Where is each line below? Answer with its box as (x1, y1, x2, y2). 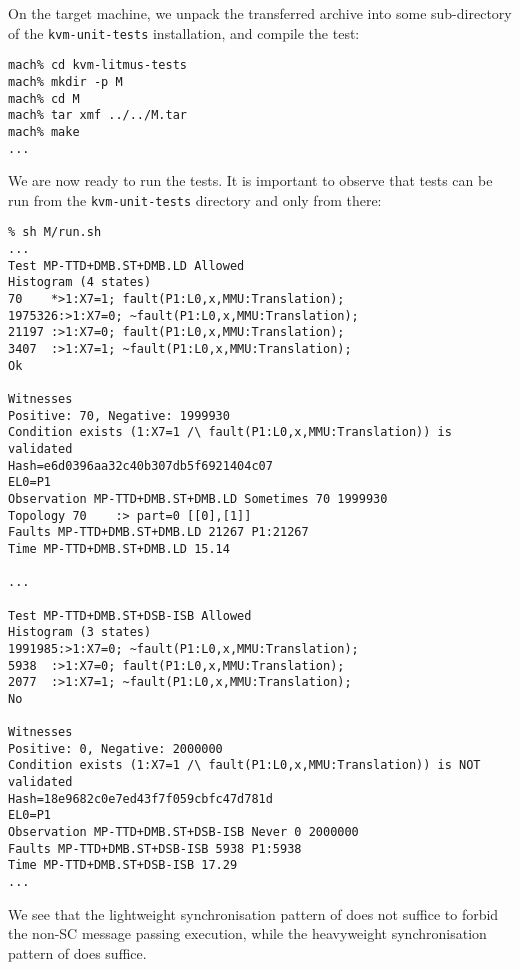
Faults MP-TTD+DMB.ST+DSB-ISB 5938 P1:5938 (8, 841, 302, 856)
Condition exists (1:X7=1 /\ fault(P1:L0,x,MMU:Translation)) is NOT (8, 758, 481, 773)
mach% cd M (8, 91, 80, 106)
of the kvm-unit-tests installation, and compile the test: (8, 22, 360, 43)
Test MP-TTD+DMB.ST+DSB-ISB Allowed (8, 608, 252, 623)
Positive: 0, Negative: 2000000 (8, 741, 223, 756)
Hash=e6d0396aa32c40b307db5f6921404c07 (8, 458, 273, 473)
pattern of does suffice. (8, 942, 147, 963)
